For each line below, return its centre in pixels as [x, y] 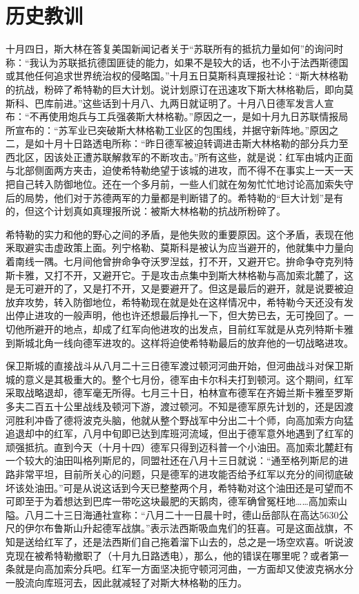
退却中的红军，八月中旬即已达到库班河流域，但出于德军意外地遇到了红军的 [184, 433]
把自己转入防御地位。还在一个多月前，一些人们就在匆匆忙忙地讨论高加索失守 [179, 184]
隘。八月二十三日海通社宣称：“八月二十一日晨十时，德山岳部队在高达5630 [172, 514]
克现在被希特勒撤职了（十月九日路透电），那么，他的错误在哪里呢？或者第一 [177, 555]
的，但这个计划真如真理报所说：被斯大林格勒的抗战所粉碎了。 [146, 211]
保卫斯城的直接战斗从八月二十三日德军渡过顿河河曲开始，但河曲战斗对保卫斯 [179, 366]
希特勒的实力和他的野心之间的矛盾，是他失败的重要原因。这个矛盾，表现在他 [179, 234]
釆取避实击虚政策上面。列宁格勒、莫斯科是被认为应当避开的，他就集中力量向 [179, 248]
